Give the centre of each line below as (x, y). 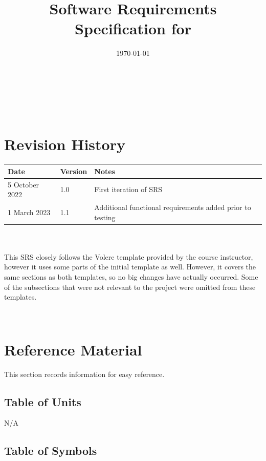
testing (105, 217)
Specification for (133, 28)
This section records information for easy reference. (84, 374)
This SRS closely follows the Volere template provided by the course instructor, (129, 256)
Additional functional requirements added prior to (173, 207)
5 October (24, 184)
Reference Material (73, 349)
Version (74, 171)
